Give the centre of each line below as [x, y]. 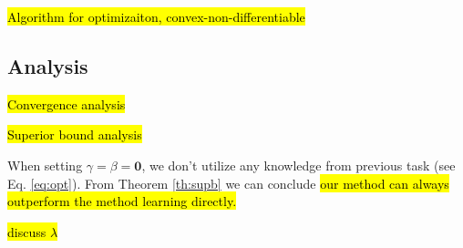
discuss [27, 231]
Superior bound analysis [75, 134]
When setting [45, 165]
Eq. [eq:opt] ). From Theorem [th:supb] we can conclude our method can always [228, 183]
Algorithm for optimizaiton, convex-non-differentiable [156, 16]
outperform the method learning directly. [122, 201]
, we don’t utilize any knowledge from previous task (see [298, 165]
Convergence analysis [67, 103]
